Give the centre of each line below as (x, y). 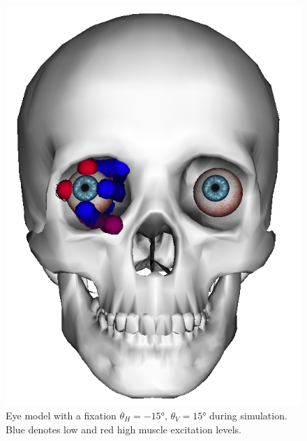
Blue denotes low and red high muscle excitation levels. (123, 429)
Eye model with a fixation (61, 416)
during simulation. (248, 416)
